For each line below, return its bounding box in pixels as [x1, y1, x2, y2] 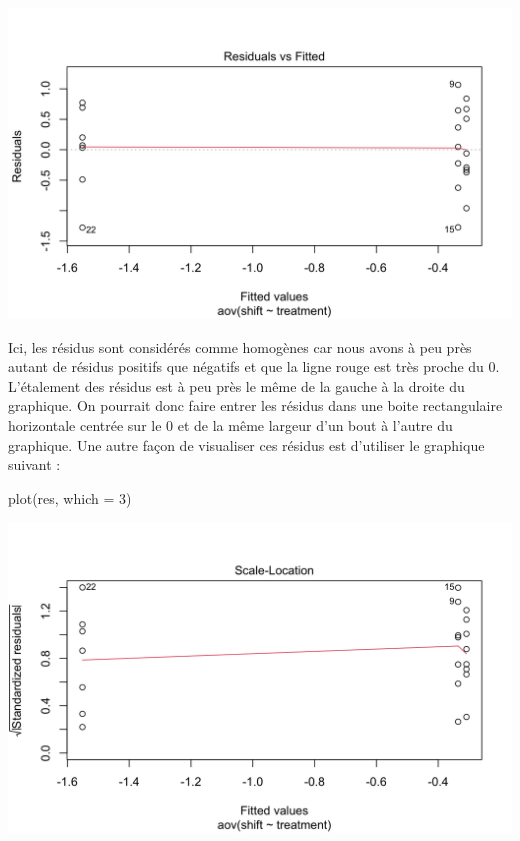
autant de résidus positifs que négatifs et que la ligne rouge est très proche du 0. [8, 356, 500, 377]
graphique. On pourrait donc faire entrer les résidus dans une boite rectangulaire [8, 395, 503, 416]
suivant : [8, 454, 61, 475]
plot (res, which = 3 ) [8, 487, 132, 508]
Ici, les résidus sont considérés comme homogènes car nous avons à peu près [8, 336, 472, 357]
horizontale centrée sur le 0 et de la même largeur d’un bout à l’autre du [8, 415, 453, 436]
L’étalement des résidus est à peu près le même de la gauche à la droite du [8, 375, 465, 396]
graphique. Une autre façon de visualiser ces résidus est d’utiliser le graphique [8, 434, 485, 455]
